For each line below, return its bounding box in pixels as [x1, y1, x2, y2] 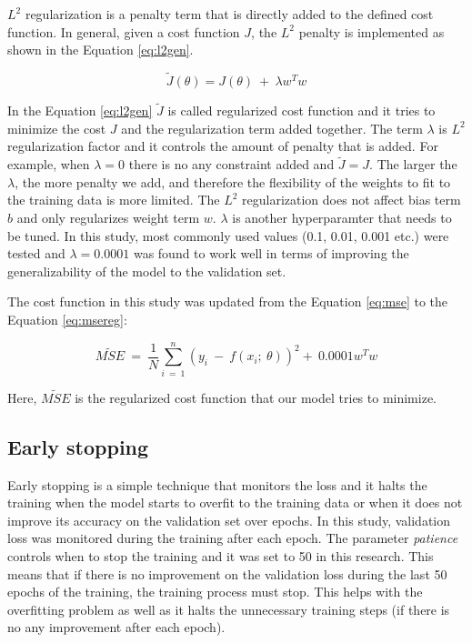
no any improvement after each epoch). [7, 618, 226, 637]
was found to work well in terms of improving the [133, 244, 409, 263]
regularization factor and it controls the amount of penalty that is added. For [7, 136, 438, 156]
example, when [7, 155, 90, 174]
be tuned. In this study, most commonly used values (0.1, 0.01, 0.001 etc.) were [7, 226, 449, 245]
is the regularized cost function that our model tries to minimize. [75, 387, 437, 407]
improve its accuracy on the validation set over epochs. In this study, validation [7, 510, 451, 529]
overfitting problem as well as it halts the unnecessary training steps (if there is [7, 599, 450, 618]
